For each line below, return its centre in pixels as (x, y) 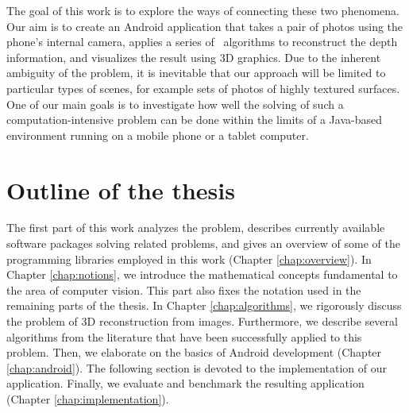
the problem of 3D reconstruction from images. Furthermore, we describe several (202, 321)
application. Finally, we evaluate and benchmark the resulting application (185, 383)
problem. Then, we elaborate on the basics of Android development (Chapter (194, 352)
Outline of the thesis (121, 189)
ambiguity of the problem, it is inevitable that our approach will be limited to (196, 73)
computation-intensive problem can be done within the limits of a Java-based (194, 120)
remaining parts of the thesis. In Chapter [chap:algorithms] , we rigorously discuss (204, 305)
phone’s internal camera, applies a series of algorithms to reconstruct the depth (202, 42)
